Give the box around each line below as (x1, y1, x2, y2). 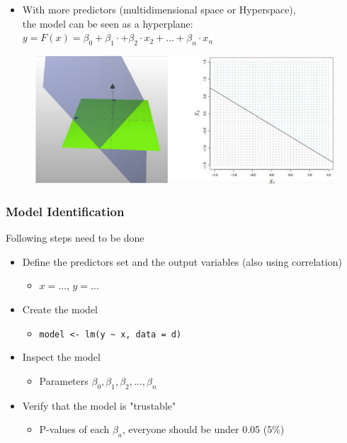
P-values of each (39, 422, 110, 437)
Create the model (22, 301, 98, 316)
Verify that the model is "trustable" (22, 398, 176, 413)
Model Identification (6, 202, 125, 220)
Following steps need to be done (6, 230, 144, 245)
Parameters (39, 373, 89, 388)
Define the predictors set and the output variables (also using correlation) (22, 254, 342, 269)
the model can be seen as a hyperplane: (22, 16, 193, 30)
